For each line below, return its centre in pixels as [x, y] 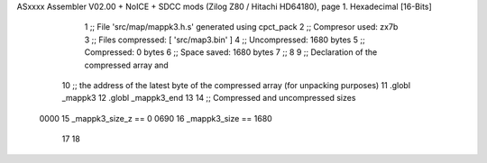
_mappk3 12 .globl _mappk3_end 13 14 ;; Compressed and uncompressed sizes [209, 98]
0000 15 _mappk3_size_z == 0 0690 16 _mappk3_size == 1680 [156, 118]
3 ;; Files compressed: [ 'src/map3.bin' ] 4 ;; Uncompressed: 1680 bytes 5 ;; [225, 40]
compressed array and [126, 65]
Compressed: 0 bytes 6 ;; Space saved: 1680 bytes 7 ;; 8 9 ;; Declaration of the [231, 52]
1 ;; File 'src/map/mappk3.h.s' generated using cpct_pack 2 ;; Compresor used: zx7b [241, 27]
